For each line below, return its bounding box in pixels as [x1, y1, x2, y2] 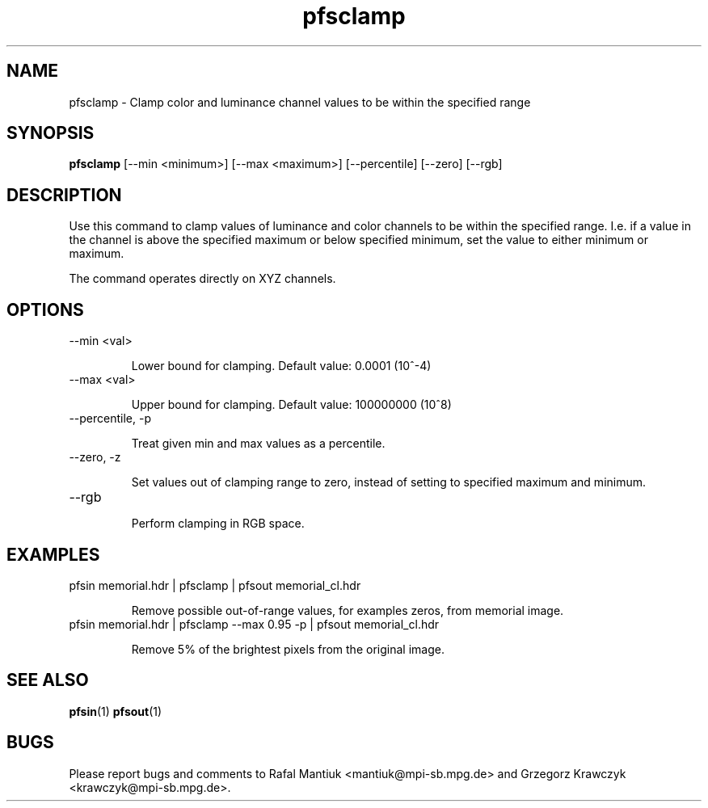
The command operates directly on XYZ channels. [69, 271, 336, 286]
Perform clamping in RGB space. [131, 516, 305, 531]
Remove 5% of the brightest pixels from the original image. [131, 642, 445, 656]
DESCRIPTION [6, 184, 122, 205]
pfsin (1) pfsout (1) [69, 704, 162, 718]
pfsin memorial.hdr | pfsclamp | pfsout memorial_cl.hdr [69, 578, 361, 592]
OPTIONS [6, 299, 84, 320]
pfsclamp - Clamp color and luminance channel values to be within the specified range [69, 95, 531, 109]
